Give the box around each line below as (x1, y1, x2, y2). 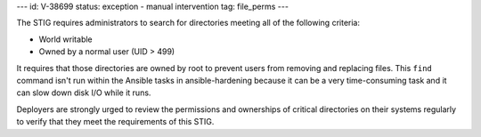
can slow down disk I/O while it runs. (16, 87, 151, 98)
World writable (38, 34, 93, 44)
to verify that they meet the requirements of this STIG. (16, 117, 215, 127)
